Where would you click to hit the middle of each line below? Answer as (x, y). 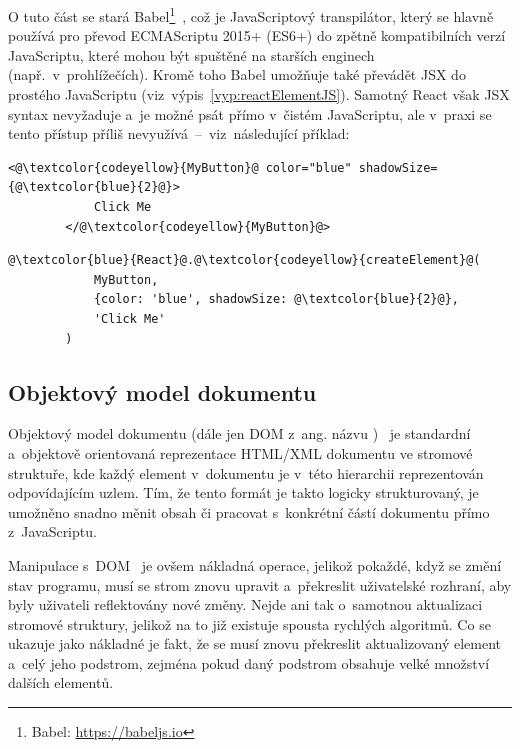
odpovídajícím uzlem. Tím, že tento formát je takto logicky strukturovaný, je (243, 492)
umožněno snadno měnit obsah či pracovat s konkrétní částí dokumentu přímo (249, 511)
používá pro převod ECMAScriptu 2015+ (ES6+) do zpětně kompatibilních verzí (257, 35)
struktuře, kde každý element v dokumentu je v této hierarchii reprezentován (246, 472)
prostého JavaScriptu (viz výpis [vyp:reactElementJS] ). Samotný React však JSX (259, 94)
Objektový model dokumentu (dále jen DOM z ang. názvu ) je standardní (239, 433)
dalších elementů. (61, 682)
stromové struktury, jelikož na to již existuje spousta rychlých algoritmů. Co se (249, 623)
